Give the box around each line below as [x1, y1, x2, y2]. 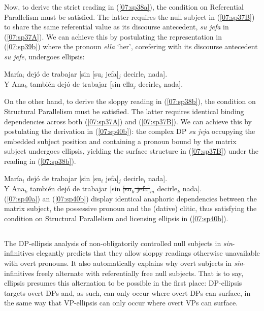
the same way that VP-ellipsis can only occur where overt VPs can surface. [4, 297, 238, 308]
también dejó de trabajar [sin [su [30, 183, 132, 194]
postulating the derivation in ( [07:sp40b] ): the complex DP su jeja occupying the [4, 126, 255, 136]
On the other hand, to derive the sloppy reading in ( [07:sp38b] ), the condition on [4, 96, 256, 107]
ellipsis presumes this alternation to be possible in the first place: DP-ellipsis [4, 278, 242, 288]
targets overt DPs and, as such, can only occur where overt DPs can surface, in [4, 287, 251, 298]
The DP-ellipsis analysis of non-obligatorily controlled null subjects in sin [4, 237, 233, 248]
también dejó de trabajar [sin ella [30, 79, 134, 89]
